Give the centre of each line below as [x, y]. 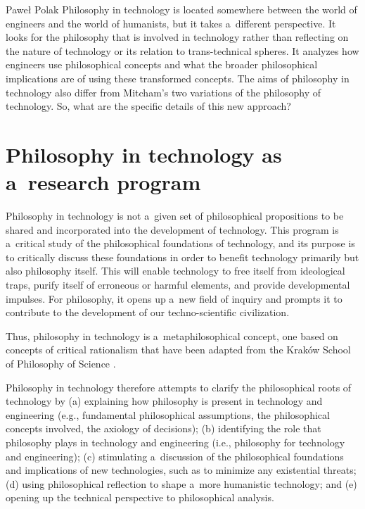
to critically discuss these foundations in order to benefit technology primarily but [182, 257]
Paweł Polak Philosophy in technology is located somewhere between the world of [181, 9]
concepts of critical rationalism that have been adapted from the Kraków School [178, 350]
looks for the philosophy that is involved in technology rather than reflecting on [177, 37]
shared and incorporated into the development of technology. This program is [172, 229]
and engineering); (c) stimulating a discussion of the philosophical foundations [175, 456]
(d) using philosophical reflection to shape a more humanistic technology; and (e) [181, 483]
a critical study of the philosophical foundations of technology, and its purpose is [180, 243]
